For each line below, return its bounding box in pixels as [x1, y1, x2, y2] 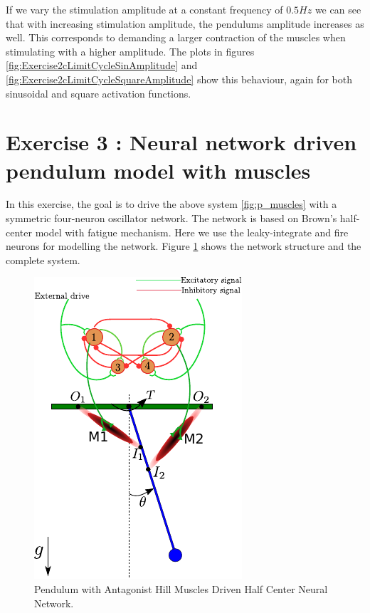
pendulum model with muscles [6, 155, 311, 184]
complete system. [6, 252, 80, 267]
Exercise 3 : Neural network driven [6, 127, 357, 157]
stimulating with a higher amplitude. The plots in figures [6, 43, 255, 58]
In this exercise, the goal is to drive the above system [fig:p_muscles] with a [6, 197, 337, 211]
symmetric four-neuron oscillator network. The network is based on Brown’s [6, 211, 337, 226]
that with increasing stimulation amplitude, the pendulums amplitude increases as [6, 16, 364, 31]
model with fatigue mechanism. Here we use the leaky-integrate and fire [35, 224, 349, 239]
